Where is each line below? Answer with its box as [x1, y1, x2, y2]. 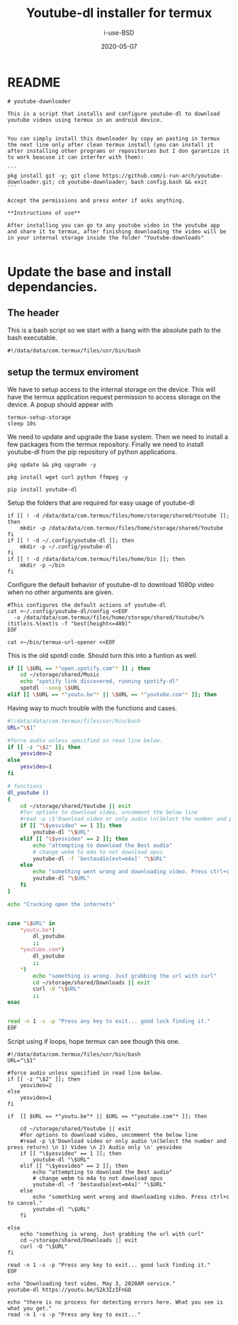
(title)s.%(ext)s [7, 620, 59, 627]
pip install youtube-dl [7, 486, 78, 493]
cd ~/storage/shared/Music [20, 671, 100, 678]
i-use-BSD [103, 28, 135, 37]
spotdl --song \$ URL [20, 685, 81, 692]
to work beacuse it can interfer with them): [7, 154, 144, 161]
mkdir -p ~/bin [20, 562, 65, 569]
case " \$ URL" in [7, 919, 55, 927]
